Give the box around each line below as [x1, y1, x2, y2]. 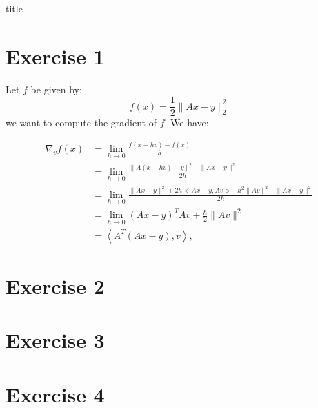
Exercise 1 [6, 41, 105, 70]
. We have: [164, 115, 209, 130]
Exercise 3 [6, 326, 105, 354]
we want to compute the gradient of [6, 115, 157, 130]
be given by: [30, 81, 82, 96]
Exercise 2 [6, 271, 105, 300]
